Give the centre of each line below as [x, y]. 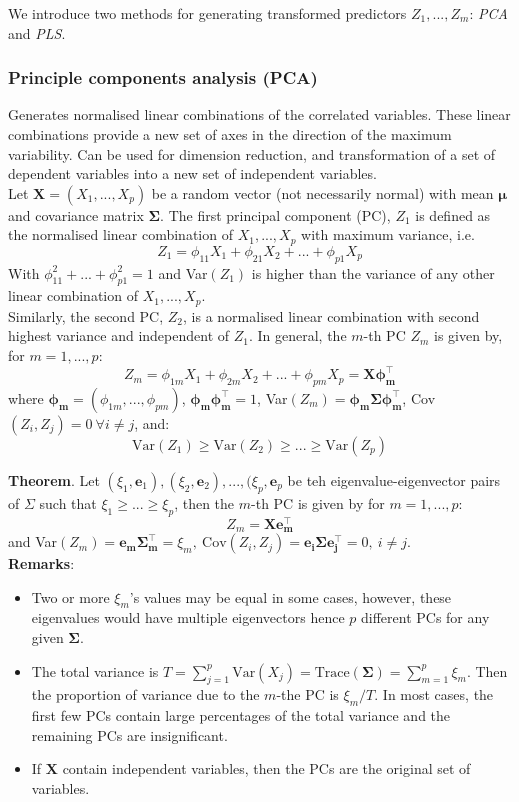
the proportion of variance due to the [145, 694]
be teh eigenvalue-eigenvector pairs [394, 479]
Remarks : [41, 563]
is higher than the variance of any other [373, 272]
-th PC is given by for [318, 502]
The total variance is [95, 670]
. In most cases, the [434, 694]
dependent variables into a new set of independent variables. [192, 173]
